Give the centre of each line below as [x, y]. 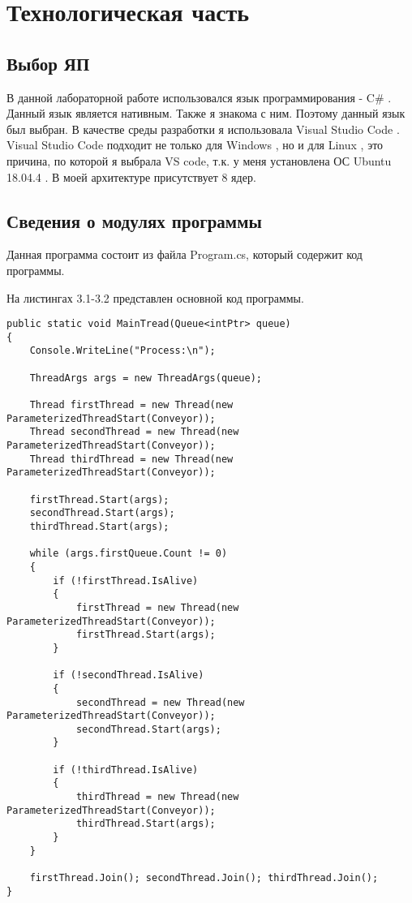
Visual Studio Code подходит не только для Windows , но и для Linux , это [195, 145]
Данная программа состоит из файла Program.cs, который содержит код [185, 254]
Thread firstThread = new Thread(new [131, 405]
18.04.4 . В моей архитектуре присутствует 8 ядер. [131, 176]
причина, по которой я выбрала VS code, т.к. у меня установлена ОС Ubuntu [199, 160]
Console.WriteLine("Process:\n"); [122, 351]
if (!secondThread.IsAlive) [129, 675]
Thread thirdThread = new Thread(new [131, 459]
